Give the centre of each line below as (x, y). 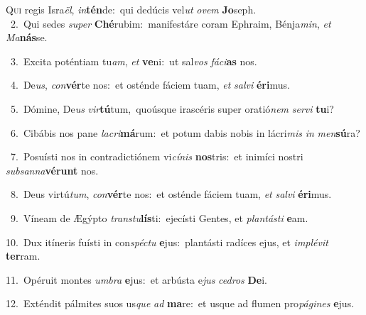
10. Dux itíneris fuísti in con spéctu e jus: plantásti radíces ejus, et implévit (167, 242)
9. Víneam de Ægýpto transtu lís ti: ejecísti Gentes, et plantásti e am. (159, 217)
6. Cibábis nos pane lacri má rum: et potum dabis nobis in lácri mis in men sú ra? (185, 132)
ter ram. (23, 256)
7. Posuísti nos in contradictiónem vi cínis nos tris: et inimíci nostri (157, 156)
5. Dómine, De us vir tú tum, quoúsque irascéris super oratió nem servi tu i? (172, 108)
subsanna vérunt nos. (52, 170)
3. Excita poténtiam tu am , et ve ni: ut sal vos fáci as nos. (134, 61)
